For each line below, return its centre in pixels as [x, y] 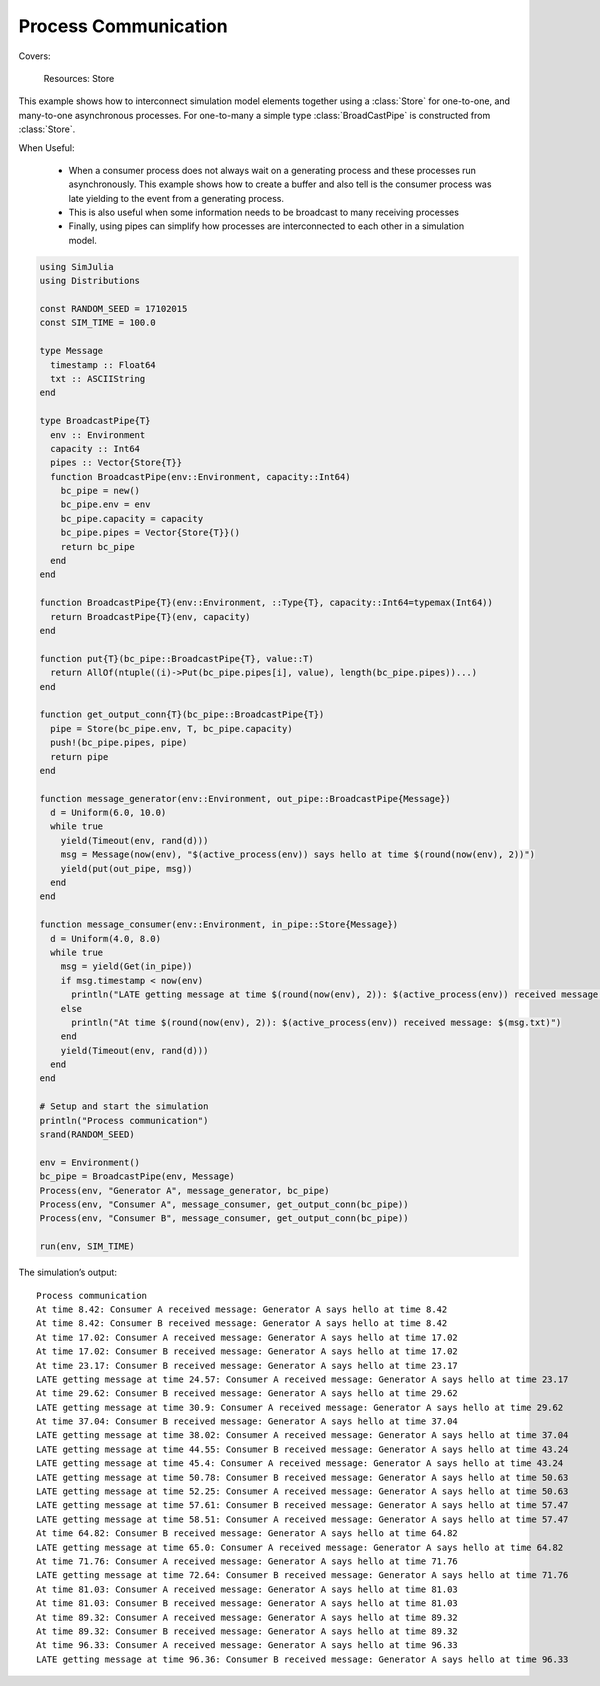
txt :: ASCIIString [98, 378]
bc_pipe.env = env [105, 504]
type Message [71, 351]
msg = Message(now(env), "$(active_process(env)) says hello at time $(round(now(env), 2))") [297, 854]
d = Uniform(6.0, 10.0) [108, 813]
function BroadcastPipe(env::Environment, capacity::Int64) [200, 476]
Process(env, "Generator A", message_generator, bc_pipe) [184, 1190]
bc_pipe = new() [100, 491]
